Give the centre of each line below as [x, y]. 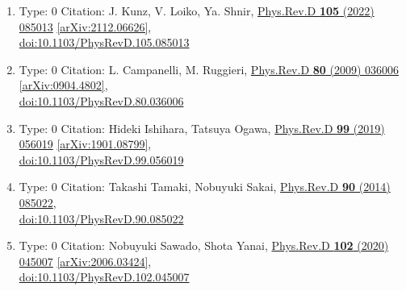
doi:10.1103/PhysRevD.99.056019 [101, 159]
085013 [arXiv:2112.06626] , [85, 26]
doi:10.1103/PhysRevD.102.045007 [104, 277]
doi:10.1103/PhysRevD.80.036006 [101, 100]
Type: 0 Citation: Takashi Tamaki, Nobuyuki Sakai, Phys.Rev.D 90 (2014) [205, 187]
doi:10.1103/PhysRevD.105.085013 [104, 42]
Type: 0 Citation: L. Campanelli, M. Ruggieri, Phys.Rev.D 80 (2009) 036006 [209, 69]
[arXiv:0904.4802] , [63, 85]
